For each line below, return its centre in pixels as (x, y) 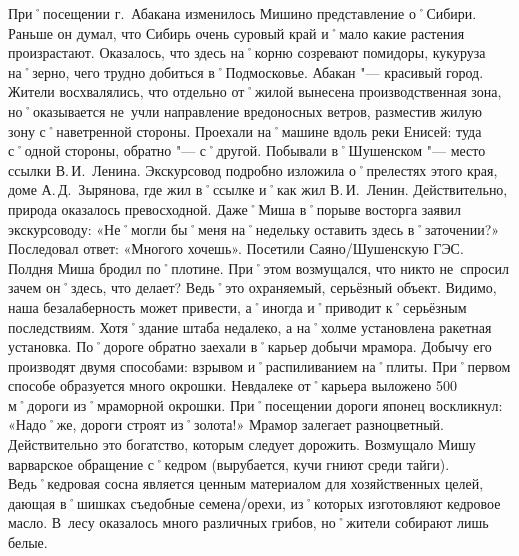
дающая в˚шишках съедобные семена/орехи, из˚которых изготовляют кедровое (254, 502)
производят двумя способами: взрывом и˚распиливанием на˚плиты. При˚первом (259, 365)
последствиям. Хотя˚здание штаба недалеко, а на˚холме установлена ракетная (250, 326)
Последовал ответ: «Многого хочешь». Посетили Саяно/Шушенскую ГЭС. (236, 248)
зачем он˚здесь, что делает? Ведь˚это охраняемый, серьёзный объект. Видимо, (252, 287)
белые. (28, 542)
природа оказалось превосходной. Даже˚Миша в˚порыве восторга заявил (235, 208)
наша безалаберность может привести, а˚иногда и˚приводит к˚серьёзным (237, 306)
